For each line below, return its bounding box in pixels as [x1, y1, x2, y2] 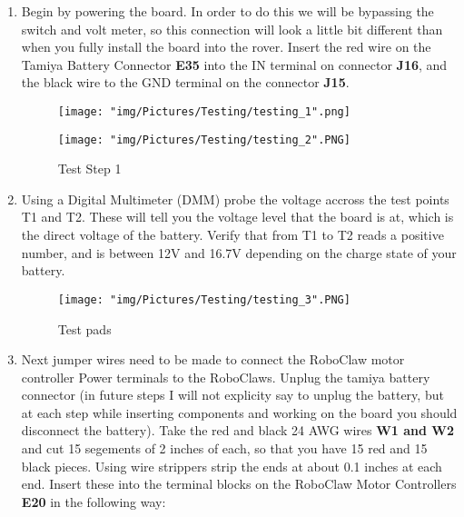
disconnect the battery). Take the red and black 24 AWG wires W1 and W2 [21, 421, 455, 440]
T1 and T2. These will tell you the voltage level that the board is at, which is [21, 207, 454, 226]
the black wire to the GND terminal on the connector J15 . [21, 73, 350, 92]
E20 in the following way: [21, 492, 166, 511]
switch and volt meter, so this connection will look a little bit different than [21, 19, 443, 38]
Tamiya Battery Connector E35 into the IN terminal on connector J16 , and [21, 55, 448, 74]
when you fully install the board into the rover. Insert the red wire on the [21, 37, 431, 56]
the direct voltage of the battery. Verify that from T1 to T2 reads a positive [21, 225, 444, 244]
